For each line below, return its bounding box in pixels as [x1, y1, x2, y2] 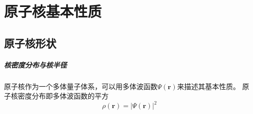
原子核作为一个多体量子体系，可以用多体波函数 [4, 81, 157, 91]
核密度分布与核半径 [4, 59, 67, 70]
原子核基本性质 [4, 1, 102, 21]
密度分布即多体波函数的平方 [17, 91, 109, 101]
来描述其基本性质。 [177, 81, 240, 91]
